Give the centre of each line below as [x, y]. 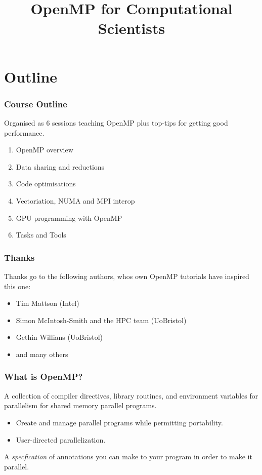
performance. [24, 132]
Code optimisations [46, 184]
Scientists [132, 28]
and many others [42, 354]
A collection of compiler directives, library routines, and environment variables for [131, 395]
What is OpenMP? [43, 377]
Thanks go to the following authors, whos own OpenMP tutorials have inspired [127, 276]
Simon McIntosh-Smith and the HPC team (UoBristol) [101, 320]
